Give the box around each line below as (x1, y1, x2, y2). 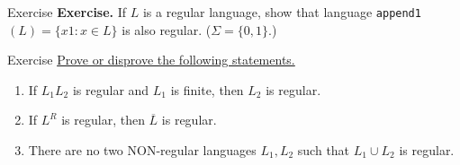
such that (297, 141, 350, 160)
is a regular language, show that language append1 (142, 3, 421, 21)
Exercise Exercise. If (7, 3, 127, 21)
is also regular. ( (122, 20, 212, 39)
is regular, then (61, 110, 145, 129)
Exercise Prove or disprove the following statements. (7, 50, 295, 69)
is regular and (72, 80, 149, 99)
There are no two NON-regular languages (28, 141, 257, 160)
